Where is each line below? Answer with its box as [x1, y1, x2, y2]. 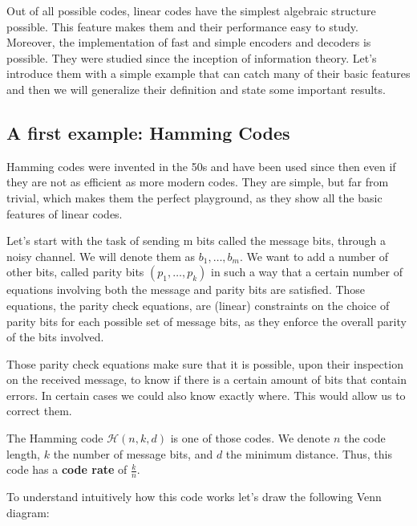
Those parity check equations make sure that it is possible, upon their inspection [6, 355, 403, 372]
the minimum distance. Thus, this [225, 445, 392, 462]
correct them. [6, 402, 72, 419]
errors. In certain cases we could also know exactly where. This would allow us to [6, 386, 406, 403]
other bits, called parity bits [6, 263, 144, 280]
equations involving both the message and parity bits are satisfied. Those [6, 281, 366, 298]
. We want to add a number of [240, 247, 389, 264]
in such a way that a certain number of [211, 263, 403, 280]
